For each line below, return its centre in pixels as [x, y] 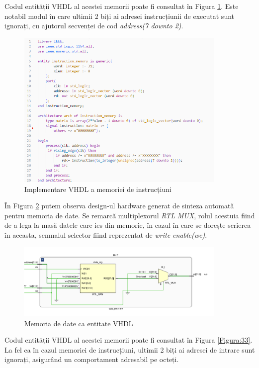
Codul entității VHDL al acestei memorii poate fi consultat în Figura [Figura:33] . [129, 340]
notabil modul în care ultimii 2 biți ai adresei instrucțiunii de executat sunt [119, 16]
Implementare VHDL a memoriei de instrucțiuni [98, 189]
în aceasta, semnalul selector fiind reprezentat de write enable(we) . [106, 234]
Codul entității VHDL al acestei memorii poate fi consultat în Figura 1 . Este [122, 6]
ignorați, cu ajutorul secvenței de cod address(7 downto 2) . [94, 26]
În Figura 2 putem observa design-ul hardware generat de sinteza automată [119, 206]
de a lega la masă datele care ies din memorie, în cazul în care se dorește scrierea [128, 225]
